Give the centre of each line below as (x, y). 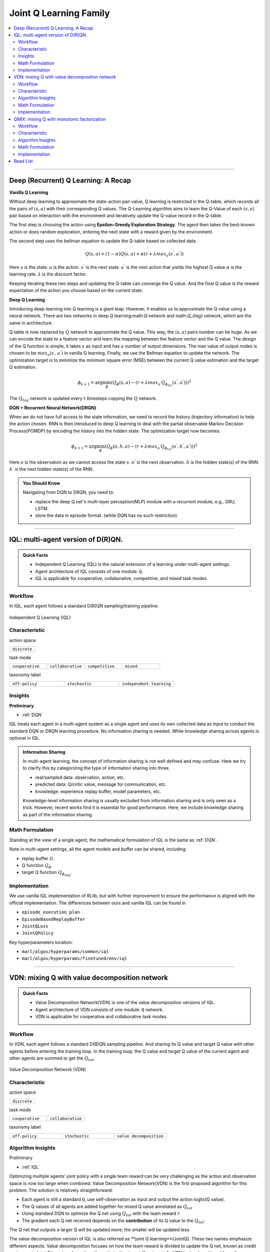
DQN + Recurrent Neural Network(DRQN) (53, 408)
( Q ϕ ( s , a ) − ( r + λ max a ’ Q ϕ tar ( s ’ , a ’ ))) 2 (151, 383)
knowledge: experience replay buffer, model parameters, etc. (98, 791)
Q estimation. (23, 367)
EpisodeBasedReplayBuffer (53, 919)
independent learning (146, 684)
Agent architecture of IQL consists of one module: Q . (89, 571)
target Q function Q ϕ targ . (47, 873)
